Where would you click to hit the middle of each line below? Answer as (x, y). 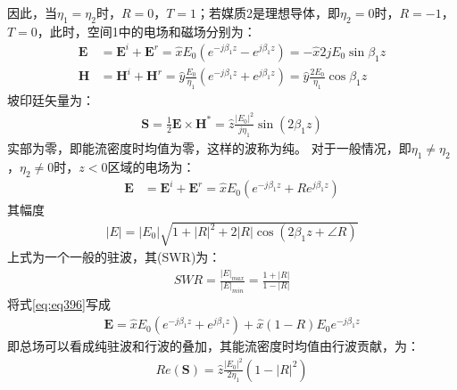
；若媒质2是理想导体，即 (269, 12)
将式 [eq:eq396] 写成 (59, 304)
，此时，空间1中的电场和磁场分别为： (146, 31)
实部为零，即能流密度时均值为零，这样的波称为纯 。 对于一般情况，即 (209, 148)
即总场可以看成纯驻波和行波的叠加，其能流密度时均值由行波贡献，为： (213, 346)
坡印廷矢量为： (51, 100)
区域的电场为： (151, 166)
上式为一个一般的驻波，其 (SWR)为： (114, 257)
